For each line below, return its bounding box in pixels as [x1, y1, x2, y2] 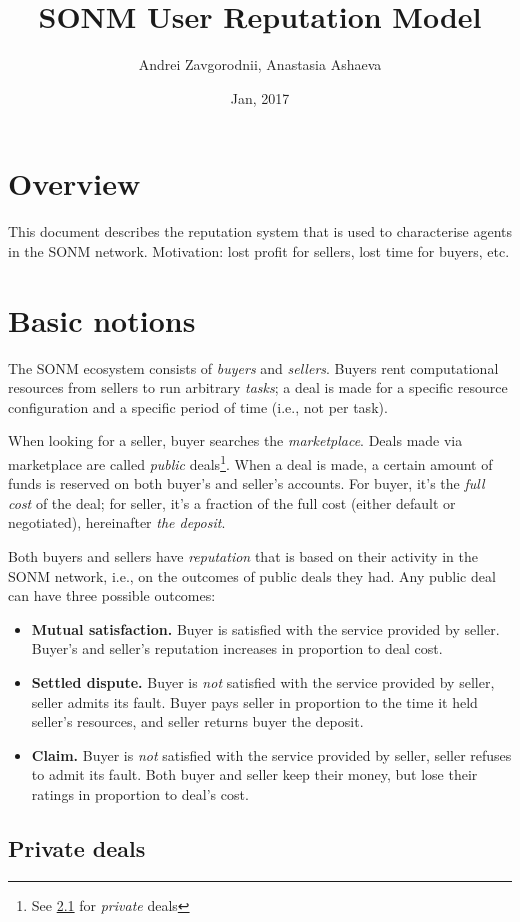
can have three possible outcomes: [8, 585, 216, 606]
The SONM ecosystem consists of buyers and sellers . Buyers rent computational [8, 357, 499, 378]
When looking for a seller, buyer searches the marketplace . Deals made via [8, 430, 463, 451]
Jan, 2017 [230, 87, 290, 108]
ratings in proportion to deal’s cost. [31, 783, 249, 804]
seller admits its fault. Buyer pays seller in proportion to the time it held [31, 691, 478, 712]
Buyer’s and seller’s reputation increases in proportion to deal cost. [31, 638, 443, 659]
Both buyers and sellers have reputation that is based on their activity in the [8, 545, 478, 566]
